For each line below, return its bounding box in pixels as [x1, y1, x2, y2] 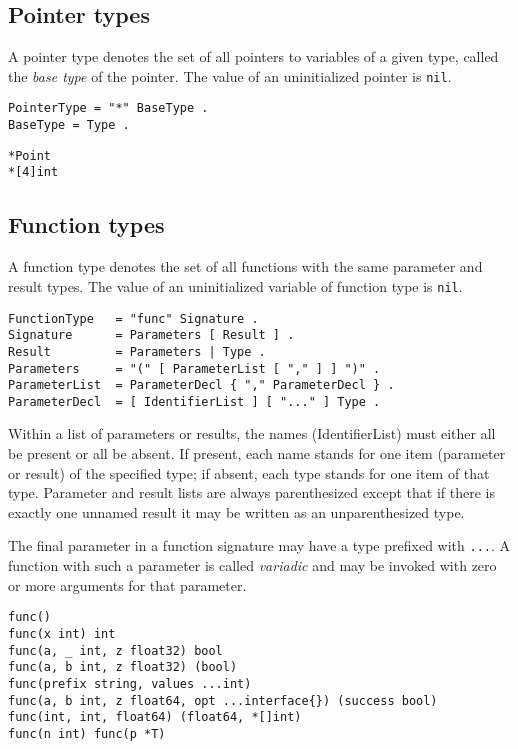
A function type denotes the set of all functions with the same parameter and [8, 256, 483, 277]
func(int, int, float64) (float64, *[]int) [8, 710, 302, 725]
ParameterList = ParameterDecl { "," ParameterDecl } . [8, 378, 395, 393]
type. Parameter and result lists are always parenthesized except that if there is [8, 482, 495, 503]
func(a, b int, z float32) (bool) [8, 660, 238, 675]
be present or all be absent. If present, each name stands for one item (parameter [8, 443, 506, 464]
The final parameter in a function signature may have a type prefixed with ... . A [8, 535, 511, 556]
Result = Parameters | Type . [8, 344, 266, 359]
